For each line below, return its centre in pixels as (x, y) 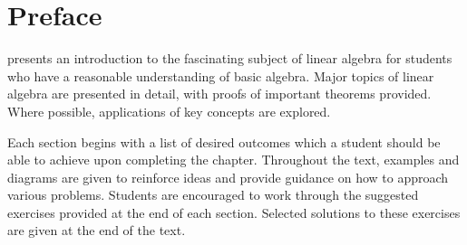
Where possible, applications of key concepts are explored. (169, 111)
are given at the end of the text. (97, 230)
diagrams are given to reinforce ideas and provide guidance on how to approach (228, 177)
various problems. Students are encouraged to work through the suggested (213, 195)
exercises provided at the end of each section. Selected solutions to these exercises (234, 212)
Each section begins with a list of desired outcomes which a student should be (224, 141)
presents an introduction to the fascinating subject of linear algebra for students (230, 58)
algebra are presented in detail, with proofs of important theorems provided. (219, 94)
